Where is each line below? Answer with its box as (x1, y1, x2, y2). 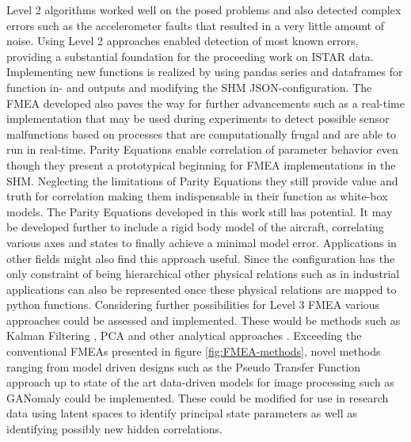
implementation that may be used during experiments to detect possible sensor (6, 110, 390, 127)
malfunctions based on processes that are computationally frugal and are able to (6, 125, 397, 142)
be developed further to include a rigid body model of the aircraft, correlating (6, 219, 384, 235)
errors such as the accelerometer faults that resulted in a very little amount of (6, 17, 385, 33)
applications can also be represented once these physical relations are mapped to (6, 280, 397, 297)
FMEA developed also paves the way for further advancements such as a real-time (6, 94, 405, 111)
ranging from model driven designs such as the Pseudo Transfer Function (6, 358, 361, 375)
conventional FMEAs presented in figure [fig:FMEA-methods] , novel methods (6, 343, 381, 360)
